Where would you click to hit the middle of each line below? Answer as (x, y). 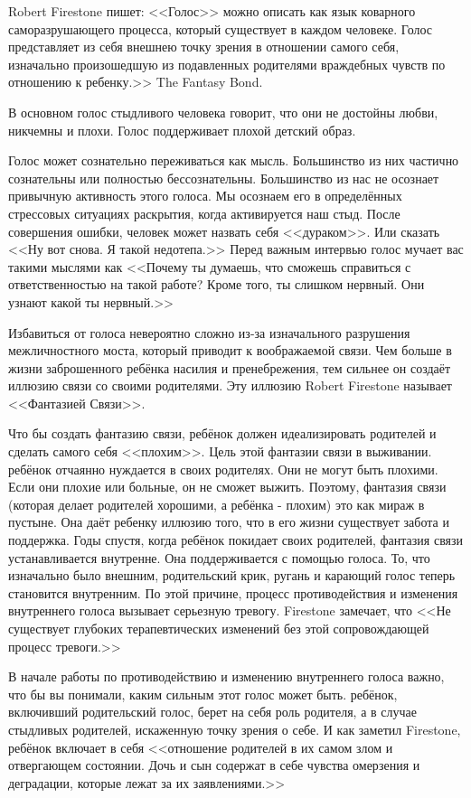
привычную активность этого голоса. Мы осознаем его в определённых (205, 196)
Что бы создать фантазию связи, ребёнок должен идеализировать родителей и (222, 433)
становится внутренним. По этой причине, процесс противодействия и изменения (233, 592)
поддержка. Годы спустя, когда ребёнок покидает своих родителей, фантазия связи (236, 540)
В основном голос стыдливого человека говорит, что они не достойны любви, (223, 112)
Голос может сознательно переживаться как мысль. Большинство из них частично (234, 160)
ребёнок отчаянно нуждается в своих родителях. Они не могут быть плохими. (223, 469)
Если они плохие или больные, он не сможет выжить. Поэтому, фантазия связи (227, 487)
